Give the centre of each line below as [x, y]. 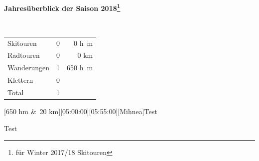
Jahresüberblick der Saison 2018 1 [62, 7]
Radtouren [24, 55]
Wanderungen [29, 68]
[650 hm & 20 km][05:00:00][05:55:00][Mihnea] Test [81, 111]
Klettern [20, 80]
